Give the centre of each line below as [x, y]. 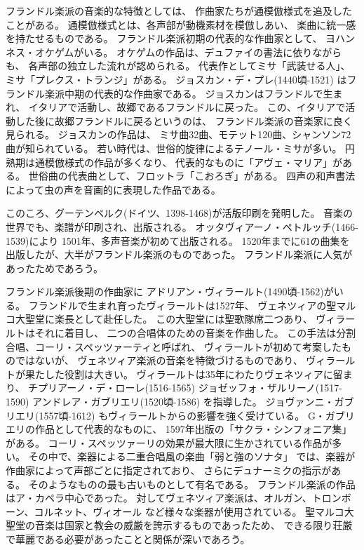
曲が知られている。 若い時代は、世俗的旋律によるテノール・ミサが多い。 [174, 148]
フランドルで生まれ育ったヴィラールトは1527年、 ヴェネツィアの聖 [182, 305]
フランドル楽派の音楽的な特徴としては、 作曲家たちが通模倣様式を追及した [179, 11]
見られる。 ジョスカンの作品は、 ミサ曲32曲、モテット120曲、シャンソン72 [178, 134]
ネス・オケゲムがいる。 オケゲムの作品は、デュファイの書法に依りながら [174, 52]
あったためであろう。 [55, 268]
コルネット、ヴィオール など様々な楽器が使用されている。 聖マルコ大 [194, 511]
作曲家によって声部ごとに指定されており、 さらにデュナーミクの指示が [169, 470]
